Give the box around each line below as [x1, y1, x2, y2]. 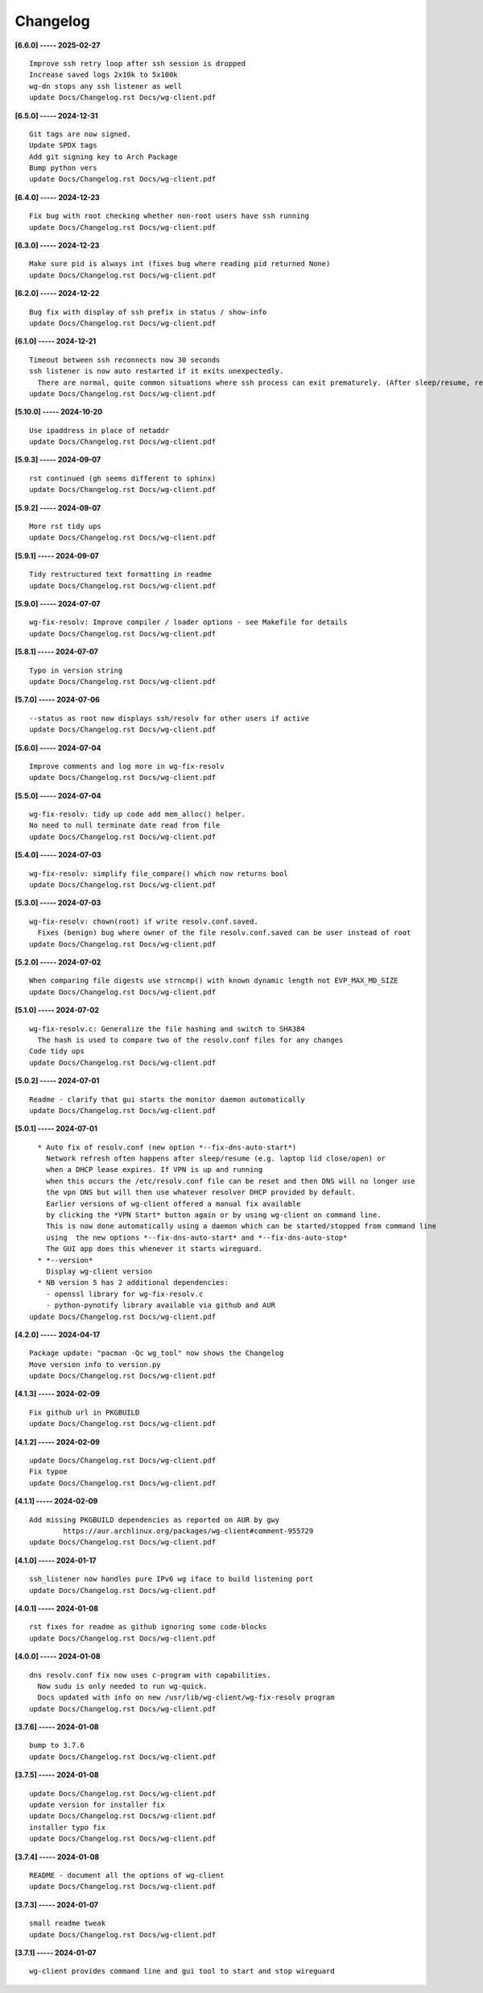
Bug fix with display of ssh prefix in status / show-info [29, 307, 267, 316]
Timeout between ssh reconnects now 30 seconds [29, 355, 221, 365]
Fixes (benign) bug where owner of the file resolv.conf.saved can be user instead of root [37, 928, 411, 937]
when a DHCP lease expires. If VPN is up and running [45, 1165, 263, 1174]
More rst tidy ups [29, 522, 102, 532]
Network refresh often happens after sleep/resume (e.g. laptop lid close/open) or [45, 1154, 386, 1163]
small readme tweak [29, 1919, 106, 1928]
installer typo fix [29, 1823, 106, 1832]
